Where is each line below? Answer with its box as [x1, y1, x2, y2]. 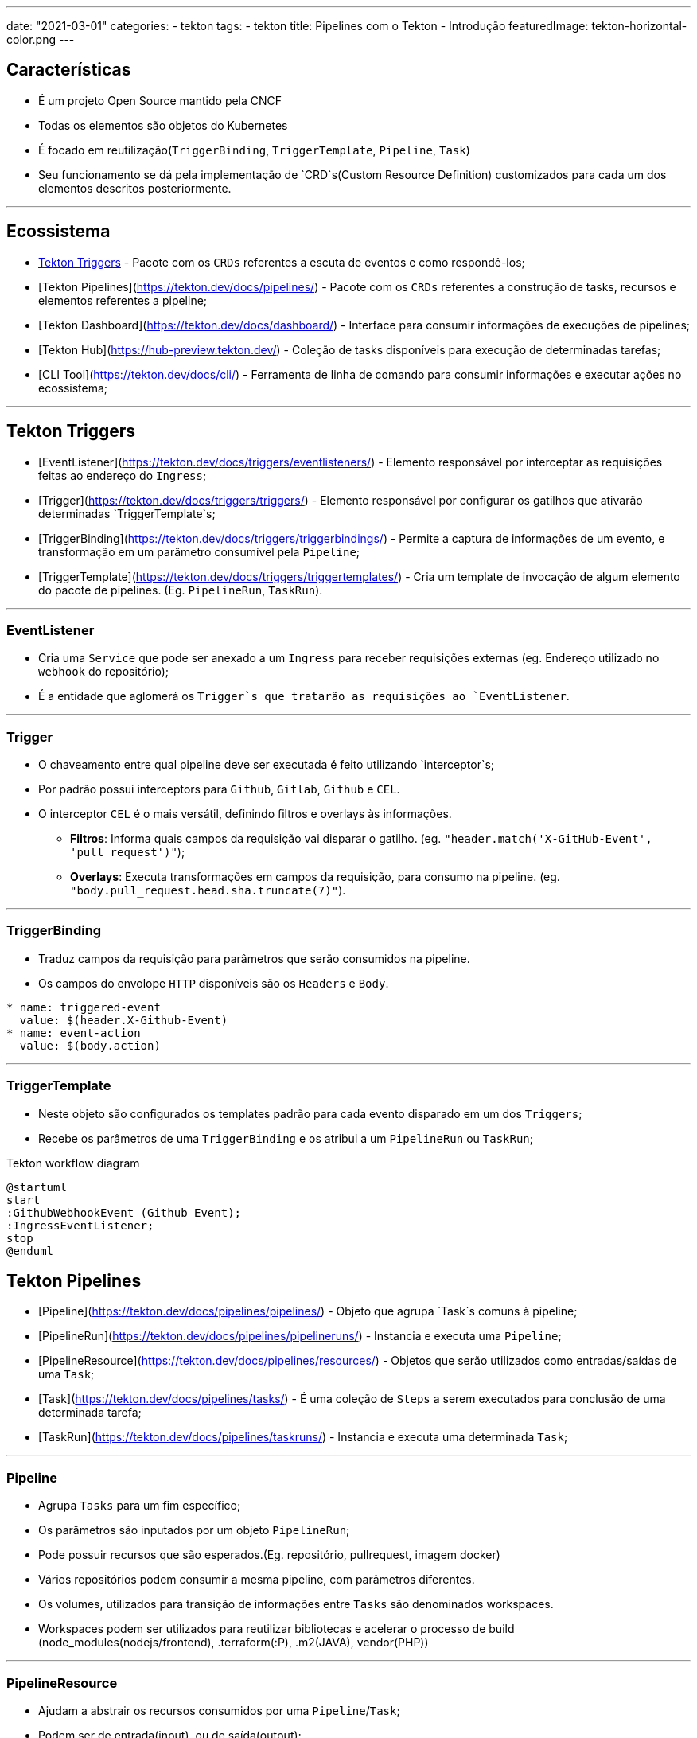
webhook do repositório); [38, 664, 169, 679]
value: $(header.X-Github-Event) [19, 1013, 228, 1027]
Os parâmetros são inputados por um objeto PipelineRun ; [38, 1523, 350, 1537]
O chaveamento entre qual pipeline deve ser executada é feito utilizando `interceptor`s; [38, 758, 495, 772]
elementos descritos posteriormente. [38, 181, 232, 195]
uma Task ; [38, 1367, 95, 1381]
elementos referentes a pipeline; [38, 293, 208, 307]
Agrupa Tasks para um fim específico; [38, 1498, 241, 1513]
